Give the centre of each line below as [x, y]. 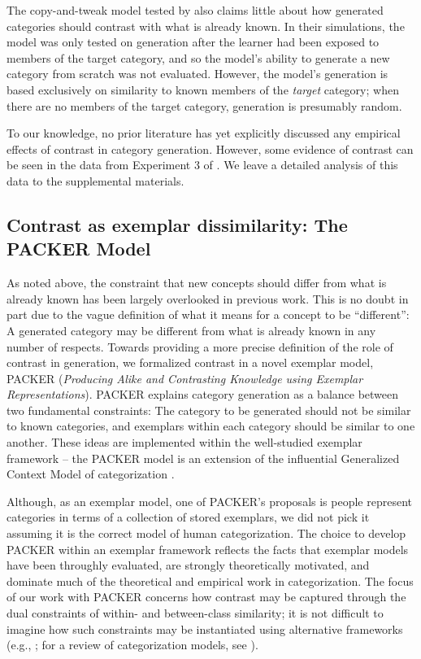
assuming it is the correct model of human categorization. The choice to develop [206, 533]
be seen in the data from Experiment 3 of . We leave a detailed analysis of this [202, 165]
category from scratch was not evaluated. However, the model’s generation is [197, 74]
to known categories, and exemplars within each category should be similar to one [211, 426]
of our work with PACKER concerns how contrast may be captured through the [206, 597]
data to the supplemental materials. [95, 180]
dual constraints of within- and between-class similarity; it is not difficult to [195, 613]
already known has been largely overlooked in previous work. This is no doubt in [208, 298]
